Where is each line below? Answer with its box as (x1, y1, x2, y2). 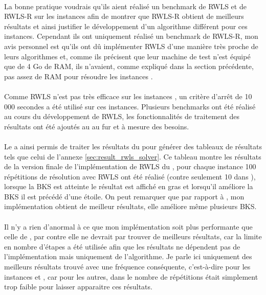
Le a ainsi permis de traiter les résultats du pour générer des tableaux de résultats (4, 141, 262, 151)
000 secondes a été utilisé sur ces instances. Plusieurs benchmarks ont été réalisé (4, 101, 256, 111)
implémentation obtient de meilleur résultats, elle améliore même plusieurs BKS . (4, 201, 257, 212)
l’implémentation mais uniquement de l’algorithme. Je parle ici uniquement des (4, 251, 252, 262)
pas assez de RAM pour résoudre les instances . (4, 71, 153, 81)
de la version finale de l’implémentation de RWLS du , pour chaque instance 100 (4, 161, 256, 172)
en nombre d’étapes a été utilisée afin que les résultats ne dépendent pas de (4, 241, 240, 252)
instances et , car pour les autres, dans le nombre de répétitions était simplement (4, 271, 258, 282)
